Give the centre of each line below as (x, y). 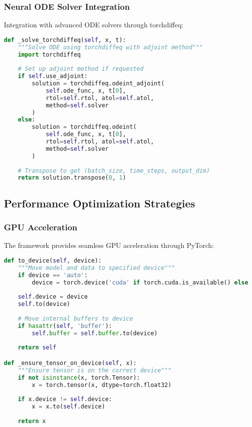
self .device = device (53, 297)
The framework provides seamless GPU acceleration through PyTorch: (109, 245)
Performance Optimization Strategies (100, 203)
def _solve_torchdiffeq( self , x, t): (65, 40)
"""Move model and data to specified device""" (96, 268)
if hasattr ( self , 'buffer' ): (65, 326)
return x (32, 421)
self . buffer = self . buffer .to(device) (95, 333)
